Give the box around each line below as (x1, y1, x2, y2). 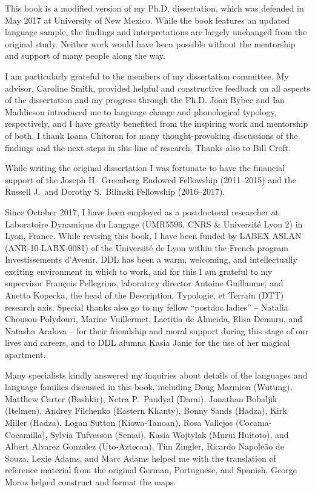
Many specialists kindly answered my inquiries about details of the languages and (5, 368, 308, 381)
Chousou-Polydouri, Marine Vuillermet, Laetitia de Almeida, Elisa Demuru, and (5, 312, 303, 325)
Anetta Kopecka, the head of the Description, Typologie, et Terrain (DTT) (5, 289, 284, 302)
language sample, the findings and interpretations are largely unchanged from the (5, 25, 307, 38)
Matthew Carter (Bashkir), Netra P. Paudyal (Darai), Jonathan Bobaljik (5, 392, 277, 405)
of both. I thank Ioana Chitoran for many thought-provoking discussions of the (5, 129, 298, 141)
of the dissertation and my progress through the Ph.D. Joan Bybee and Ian (5, 93, 285, 106)
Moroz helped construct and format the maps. (5, 475, 176, 488)
